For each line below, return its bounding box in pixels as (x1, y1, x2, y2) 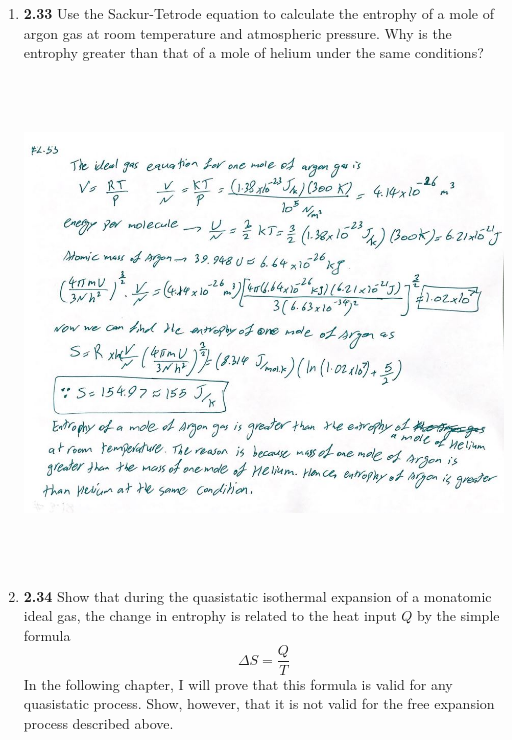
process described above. (23, 712, 174, 733)
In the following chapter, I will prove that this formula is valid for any (23, 673, 453, 694)
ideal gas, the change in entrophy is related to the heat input (23, 605, 397, 626)
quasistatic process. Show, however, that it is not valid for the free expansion (23, 693, 495, 714)
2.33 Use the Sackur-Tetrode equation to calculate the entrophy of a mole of (23, 3, 494, 23)
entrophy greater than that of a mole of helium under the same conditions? (23, 42, 484, 63)
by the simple (416, 605, 500, 626)
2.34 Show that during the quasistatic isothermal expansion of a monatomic (23, 585, 492, 606)
